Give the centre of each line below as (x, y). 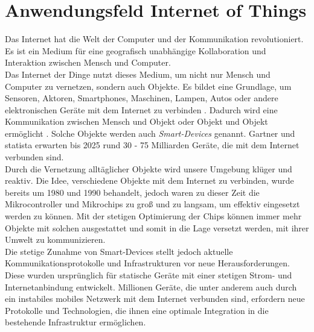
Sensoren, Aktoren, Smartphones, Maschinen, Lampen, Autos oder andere (142, 98)
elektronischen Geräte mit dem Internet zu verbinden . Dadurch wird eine (141, 109)
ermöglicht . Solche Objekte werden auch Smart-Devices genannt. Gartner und (150, 133)
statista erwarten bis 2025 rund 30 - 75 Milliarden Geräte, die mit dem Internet (152, 145)
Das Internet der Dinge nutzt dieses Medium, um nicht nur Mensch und (138, 74)
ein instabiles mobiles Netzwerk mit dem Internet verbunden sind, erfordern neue (155, 299)
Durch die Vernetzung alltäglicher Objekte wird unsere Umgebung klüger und (149, 168)
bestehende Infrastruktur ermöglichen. (75, 322)
